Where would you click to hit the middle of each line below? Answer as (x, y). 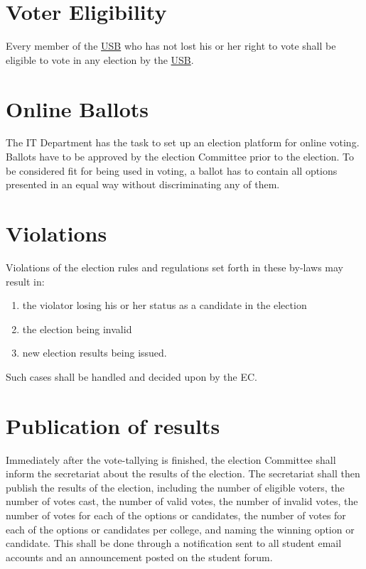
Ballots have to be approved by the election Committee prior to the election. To (180, 157)
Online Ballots (77, 108)
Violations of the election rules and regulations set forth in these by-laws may (175, 267)
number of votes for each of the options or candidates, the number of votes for (176, 515)
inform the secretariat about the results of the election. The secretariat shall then (183, 473)
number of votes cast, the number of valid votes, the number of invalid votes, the (182, 501)
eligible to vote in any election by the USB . (100, 59)
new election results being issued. (95, 353)
